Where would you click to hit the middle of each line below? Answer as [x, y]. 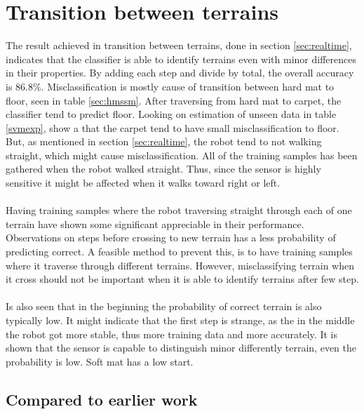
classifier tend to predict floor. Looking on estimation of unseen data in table [171, 114]
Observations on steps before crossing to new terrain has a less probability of [171, 238]
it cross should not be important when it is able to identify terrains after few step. [182, 279]
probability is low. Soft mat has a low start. [100, 361]
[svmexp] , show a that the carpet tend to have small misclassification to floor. [173, 127]
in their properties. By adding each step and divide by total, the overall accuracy [180, 73]
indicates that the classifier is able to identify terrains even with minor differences [181, 59]
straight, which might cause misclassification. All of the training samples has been [182, 155]
